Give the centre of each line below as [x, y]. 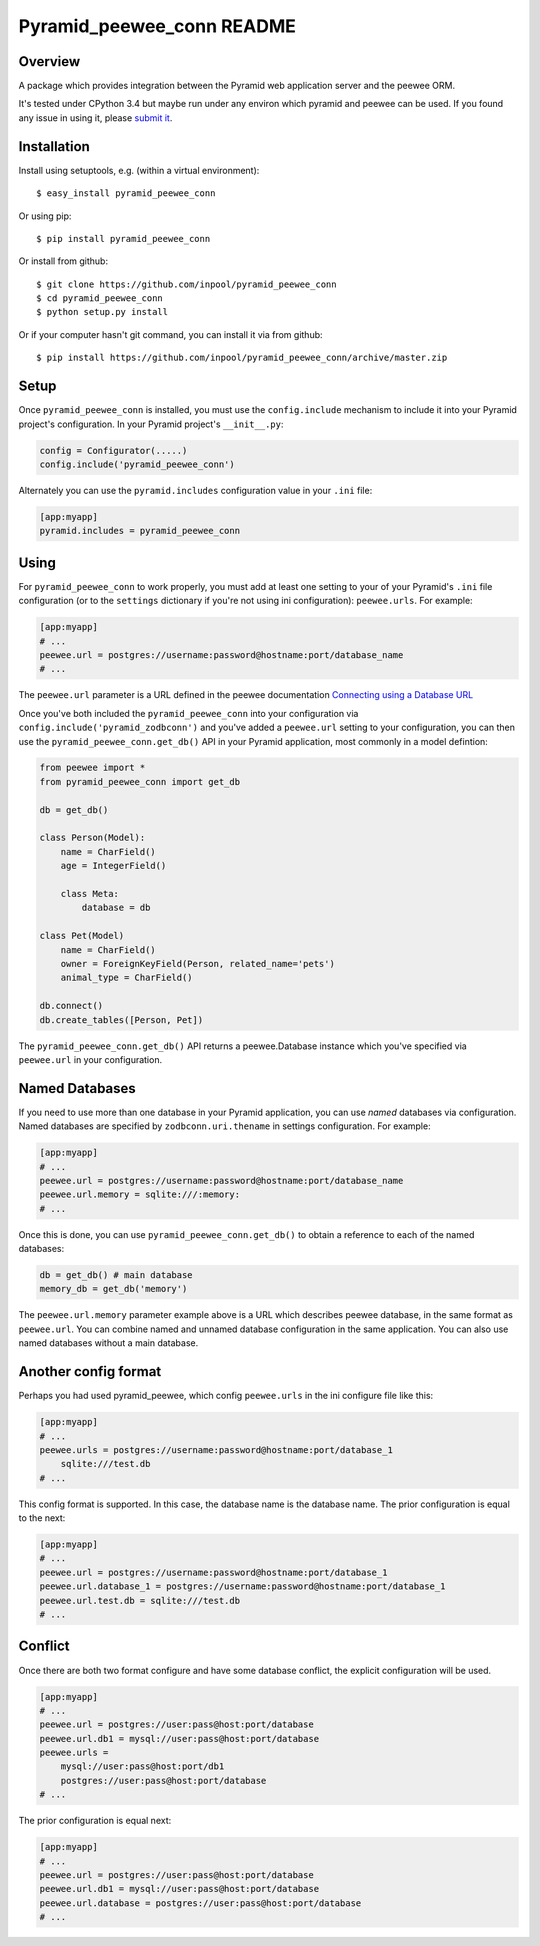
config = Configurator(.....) [113, 450]
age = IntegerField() [113, 866]
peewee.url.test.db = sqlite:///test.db [139, 1600]
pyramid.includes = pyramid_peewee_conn [139, 531]
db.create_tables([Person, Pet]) [121, 1019]
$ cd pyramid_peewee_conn [100, 298]
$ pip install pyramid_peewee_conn [123, 238]
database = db [116, 908]
